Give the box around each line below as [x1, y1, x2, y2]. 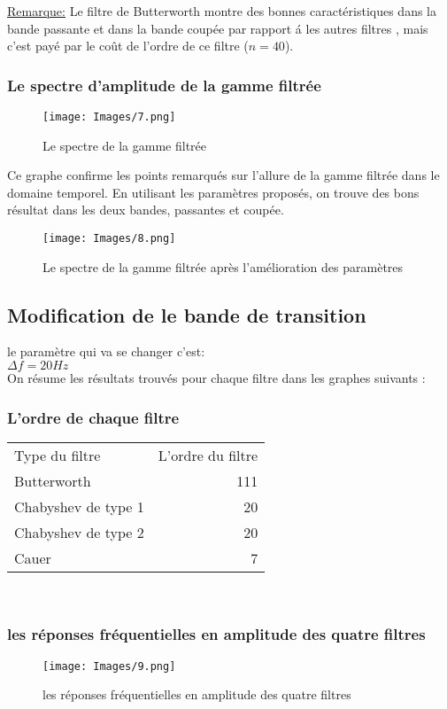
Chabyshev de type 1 [14, 495, 144, 517]
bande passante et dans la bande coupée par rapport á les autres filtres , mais [7, 19, 428, 37]
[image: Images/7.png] [42, 111, 176, 123]
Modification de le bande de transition [7, 300, 366, 328]
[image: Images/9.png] [42, 659, 176, 673]
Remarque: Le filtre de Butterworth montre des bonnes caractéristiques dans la [7, 2, 437, 19]
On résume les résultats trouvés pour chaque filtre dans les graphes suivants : [7, 369, 426, 387]
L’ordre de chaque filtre [7, 406, 180, 428]
